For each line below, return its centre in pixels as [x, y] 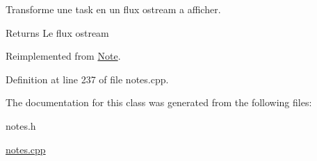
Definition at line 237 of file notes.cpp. [87, 79]
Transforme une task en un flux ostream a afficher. [113, 9]
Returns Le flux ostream [57, 32]
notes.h [21, 125]
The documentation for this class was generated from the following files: [159, 102]
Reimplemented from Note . [63, 56]
